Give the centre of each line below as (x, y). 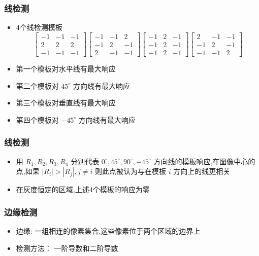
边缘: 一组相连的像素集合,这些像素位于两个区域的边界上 (108, 230)
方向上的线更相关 (202, 171)
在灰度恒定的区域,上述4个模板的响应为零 (83, 189)
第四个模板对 (37, 119)
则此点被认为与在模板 (131, 171)
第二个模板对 (37, 85)
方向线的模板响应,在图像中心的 (204, 161)
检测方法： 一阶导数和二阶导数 (67, 248)
